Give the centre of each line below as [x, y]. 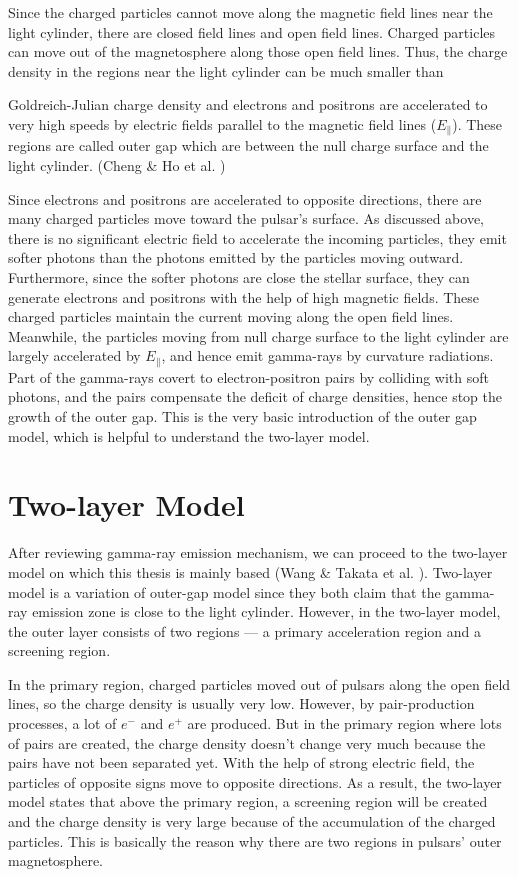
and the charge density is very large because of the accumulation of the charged [252, 821]
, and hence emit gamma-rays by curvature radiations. [327, 355]
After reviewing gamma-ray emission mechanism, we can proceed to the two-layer [258, 552]
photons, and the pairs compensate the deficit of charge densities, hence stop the [255, 396]
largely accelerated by [74, 355]
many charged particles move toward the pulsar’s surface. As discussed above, [246, 218]
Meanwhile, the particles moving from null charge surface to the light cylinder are [258, 335]
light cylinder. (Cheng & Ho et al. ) [117, 165]
